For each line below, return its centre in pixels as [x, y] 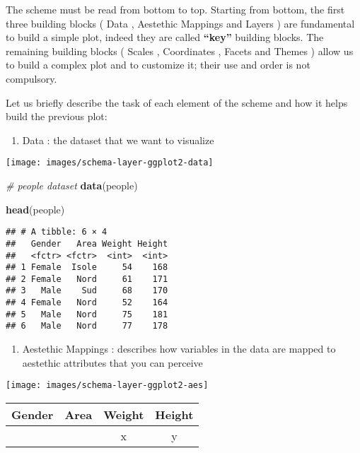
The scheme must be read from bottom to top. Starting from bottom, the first [175, 9]
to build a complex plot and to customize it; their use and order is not [158, 65]
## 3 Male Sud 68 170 [87, 291]
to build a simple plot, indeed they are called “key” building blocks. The [165, 37]
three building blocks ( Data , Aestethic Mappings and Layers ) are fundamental [180, 23]
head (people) [35, 209]
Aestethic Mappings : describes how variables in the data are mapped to [179, 349]
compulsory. [31, 78]
